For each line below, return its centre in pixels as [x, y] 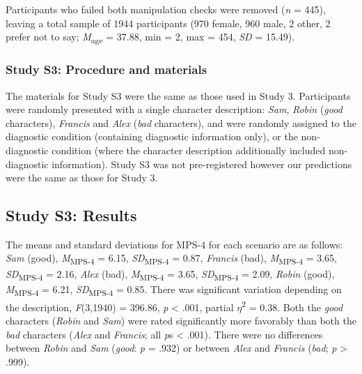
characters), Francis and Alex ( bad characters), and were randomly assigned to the [181, 122]
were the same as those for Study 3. [82, 178]
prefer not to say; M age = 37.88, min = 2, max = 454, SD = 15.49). [150, 37]
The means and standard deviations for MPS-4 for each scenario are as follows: [174, 244]
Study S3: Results [71, 215]
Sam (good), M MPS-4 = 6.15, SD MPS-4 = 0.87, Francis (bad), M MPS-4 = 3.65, [172, 259]
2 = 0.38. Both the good [292, 306]
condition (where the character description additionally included [189, 150]
